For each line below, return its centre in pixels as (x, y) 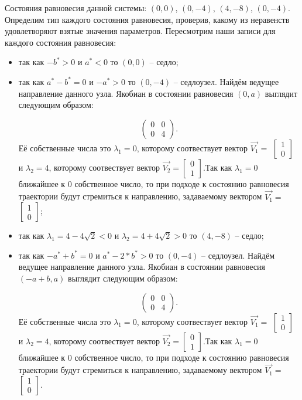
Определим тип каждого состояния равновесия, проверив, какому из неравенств (147, 19)
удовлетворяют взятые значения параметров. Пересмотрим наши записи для (140, 31)
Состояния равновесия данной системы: (76, 8)
